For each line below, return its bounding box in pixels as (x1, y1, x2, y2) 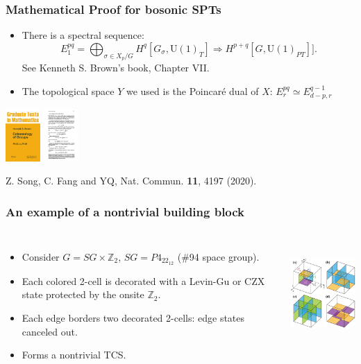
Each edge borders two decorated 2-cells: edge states (22, 311, 245, 325)
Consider (22, 250, 60, 264)
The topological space (22, 83, 115, 98)
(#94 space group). (177, 250, 260, 264)
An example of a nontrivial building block (6, 202, 245, 220)
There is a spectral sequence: (22, 28, 144, 42)
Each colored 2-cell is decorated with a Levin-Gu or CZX (22, 273, 265, 288)
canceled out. (22, 324, 78, 338)
